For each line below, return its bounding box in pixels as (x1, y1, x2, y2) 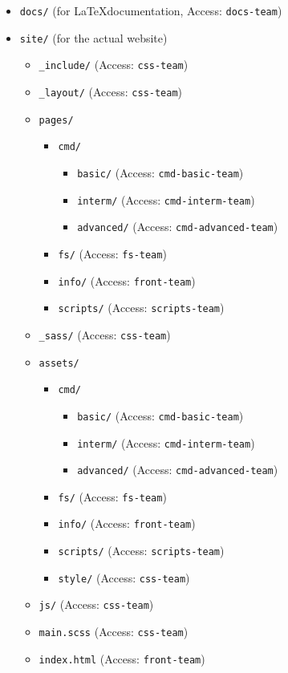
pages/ (39, 114, 74, 126)
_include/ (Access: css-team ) (39, 56, 189, 73)
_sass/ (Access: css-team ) (39, 326, 171, 343)
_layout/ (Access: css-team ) (39, 83, 183, 99)
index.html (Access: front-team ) (39, 650, 205, 667)
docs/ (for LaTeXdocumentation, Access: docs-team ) (19, 2, 282, 18)
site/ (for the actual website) (19, 29, 168, 46)
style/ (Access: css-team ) (58, 569, 190, 586)
